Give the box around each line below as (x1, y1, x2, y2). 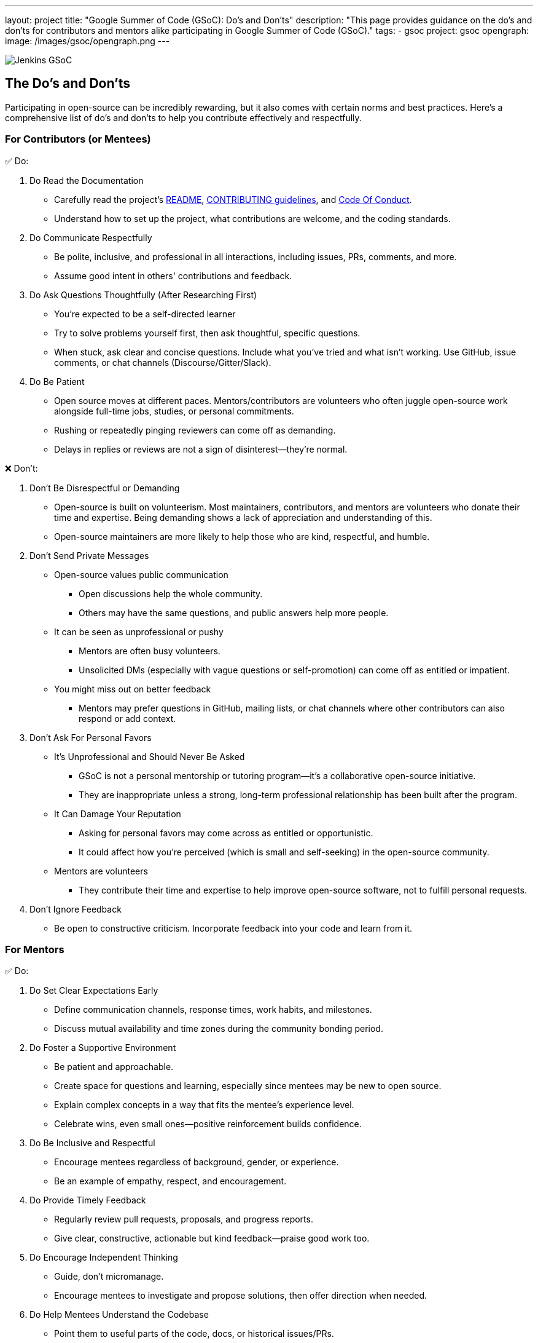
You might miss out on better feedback (54, 683, 211, 694)
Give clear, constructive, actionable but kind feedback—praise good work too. (54, 1233, 370, 1244)
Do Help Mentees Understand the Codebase (29, 1309, 209, 1320)
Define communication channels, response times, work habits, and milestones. (54, 1004, 372, 1015)
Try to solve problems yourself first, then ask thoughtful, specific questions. (54, 327, 361, 338)
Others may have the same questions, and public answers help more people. (79, 607, 389, 618)
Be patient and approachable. (54, 1061, 174, 1072)
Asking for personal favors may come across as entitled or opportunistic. (79, 827, 373, 838)
